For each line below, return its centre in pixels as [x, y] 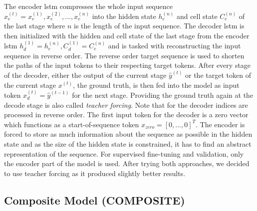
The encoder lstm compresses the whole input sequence [88, 6]
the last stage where [35, 26]
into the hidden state [124, 16]
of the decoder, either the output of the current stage [85, 75]
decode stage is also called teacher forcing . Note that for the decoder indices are [126, 105]
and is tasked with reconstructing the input [174, 46]
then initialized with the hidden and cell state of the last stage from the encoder [127, 35]
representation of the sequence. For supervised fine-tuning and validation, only [124, 153]
